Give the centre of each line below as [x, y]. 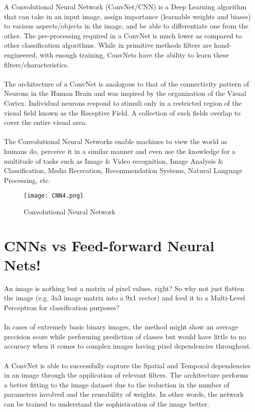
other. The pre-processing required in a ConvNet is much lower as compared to [123, 35]
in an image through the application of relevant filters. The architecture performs [126, 375]
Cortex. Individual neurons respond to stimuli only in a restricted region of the [123, 103]
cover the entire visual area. [46, 122]
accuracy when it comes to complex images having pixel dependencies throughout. [128, 346]
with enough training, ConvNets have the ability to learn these [134, 54]
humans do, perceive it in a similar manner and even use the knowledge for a [120, 151]
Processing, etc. [27, 180]
